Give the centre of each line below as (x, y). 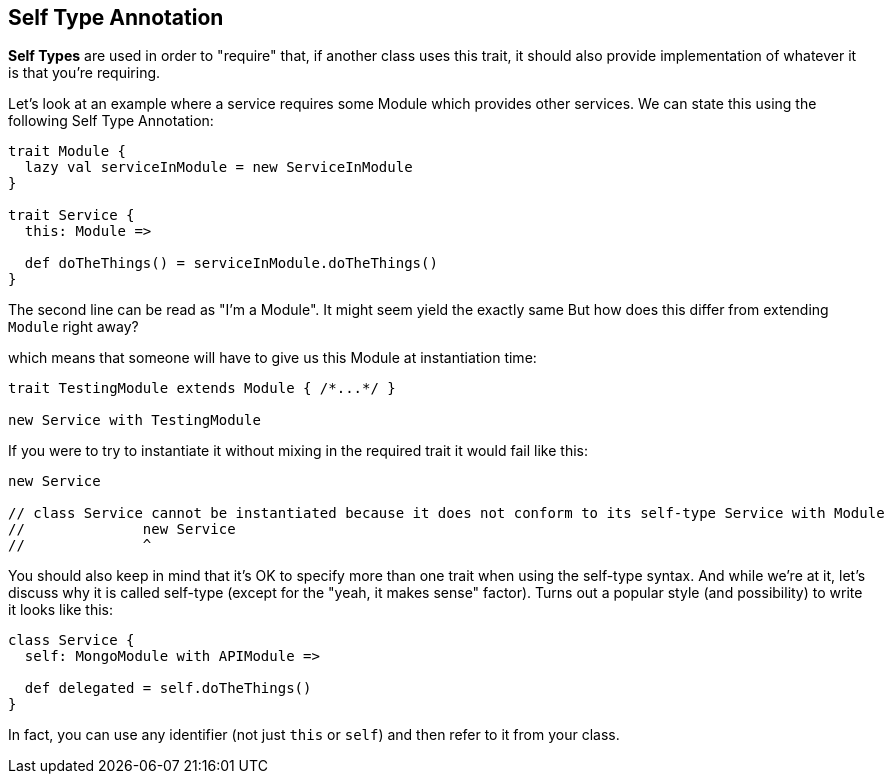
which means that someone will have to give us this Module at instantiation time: (272, 358)
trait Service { (71, 215)
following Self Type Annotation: (111, 121)
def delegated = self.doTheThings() (168, 688)
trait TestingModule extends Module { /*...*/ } (202, 388)
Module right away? (73, 327)
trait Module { (67, 151)
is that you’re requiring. (84, 73)
